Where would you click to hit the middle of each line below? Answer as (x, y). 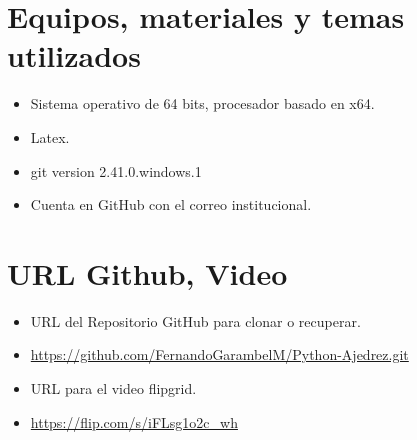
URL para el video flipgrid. (113, 388)
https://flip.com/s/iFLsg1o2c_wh (134, 421)
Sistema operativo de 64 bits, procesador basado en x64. (202, 103)
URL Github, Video (147, 272)
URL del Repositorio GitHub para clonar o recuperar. (195, 320)
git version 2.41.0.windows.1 (116, 170)
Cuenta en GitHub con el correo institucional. (171, 204)
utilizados (74, 55)
